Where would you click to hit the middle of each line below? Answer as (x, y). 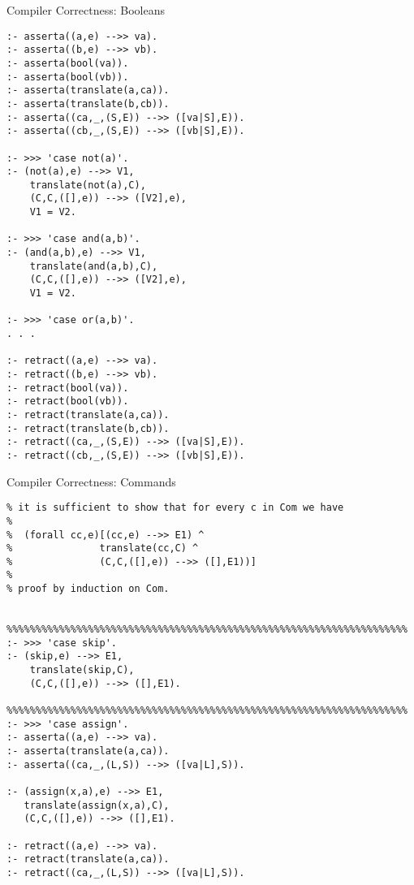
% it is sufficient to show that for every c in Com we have (175, 508)
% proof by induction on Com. (88, 589)
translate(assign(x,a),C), (97, 805)
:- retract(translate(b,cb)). (88, 428)
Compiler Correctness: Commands (91, 481)
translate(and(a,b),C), (94, 266)
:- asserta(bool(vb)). (68, 77)
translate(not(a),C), (88, 185)
